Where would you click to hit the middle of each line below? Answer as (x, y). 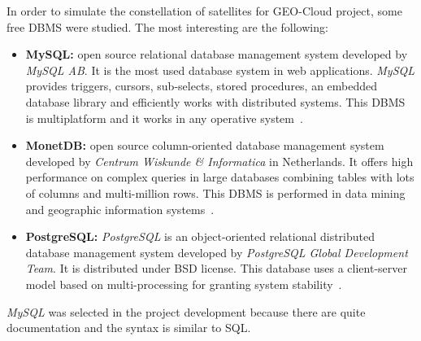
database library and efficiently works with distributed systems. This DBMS (215, 101)
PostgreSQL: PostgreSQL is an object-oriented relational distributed (200, 236)
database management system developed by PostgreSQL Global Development (217, 252)
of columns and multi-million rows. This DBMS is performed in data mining (215, 192)
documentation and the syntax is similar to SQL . (129, 328)
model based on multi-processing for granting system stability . (184, 284)
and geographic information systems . (120, 209)
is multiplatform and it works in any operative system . (164, 118)
